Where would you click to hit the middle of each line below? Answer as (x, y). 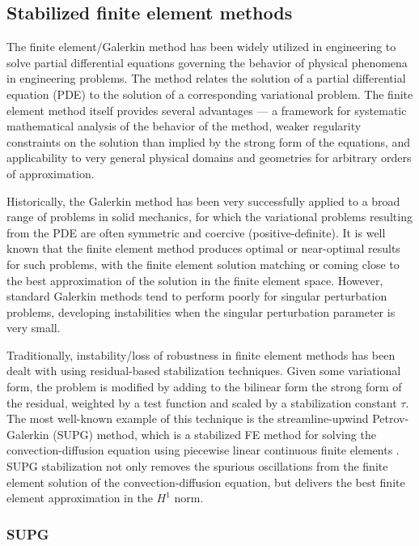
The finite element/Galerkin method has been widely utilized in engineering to (201, 47)
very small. (34, 328)
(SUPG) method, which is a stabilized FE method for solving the (214, 434)
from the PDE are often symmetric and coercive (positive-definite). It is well (196, 232)
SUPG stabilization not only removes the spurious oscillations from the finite (197, 466)
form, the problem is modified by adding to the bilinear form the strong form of (204, 387)
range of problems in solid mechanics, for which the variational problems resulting (209, 217)
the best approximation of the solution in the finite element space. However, (195, 280)
